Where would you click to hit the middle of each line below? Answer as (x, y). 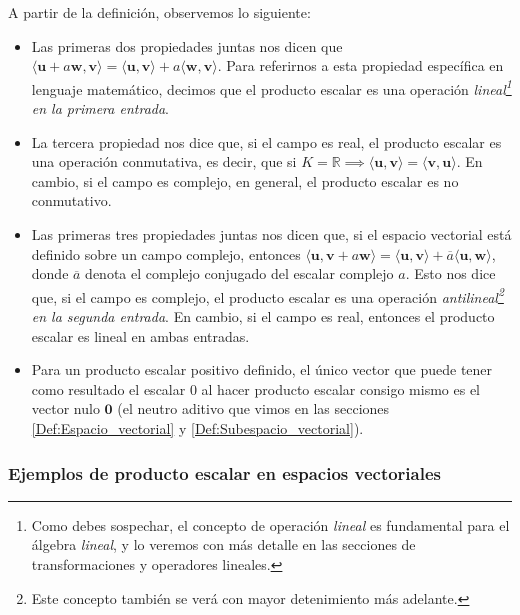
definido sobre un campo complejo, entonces (166, 253)
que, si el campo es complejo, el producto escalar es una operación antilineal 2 (267, 295)
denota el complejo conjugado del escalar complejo (239, 273)
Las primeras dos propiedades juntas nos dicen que (187, 45)
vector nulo (65, 408)
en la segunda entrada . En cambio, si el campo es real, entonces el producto (263, 316)
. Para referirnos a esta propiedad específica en (360, 65)
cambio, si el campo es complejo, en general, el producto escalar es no (245, 180)
